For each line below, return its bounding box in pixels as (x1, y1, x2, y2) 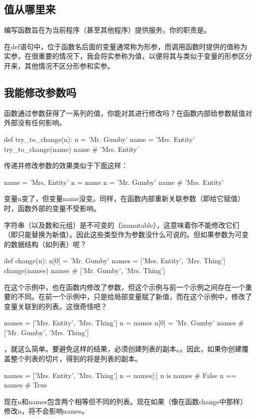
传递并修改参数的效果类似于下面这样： (4, 160, 128, 171)
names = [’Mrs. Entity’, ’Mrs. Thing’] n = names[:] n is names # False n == (4, 370, 237, 380)
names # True (4, 380, 47, 390)
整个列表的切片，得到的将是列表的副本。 (10, 353, 142, 364)
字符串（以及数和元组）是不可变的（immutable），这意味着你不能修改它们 (4, 219, 239, 230)
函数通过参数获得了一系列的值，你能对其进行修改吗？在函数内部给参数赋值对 (4, 107, 252, 118)
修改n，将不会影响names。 (4, 406, 89, 416)
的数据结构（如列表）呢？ (4, 239, 87, 249)
